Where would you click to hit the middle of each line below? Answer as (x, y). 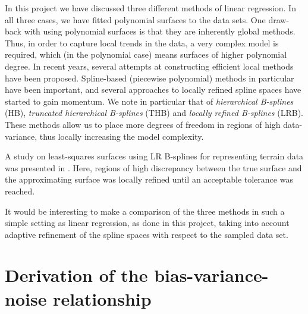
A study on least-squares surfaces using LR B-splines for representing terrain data (154, 156)
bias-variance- (211, 275)
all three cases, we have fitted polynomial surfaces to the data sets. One (135, 19)
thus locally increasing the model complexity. (122, 136)
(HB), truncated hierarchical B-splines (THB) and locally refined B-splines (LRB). (154, 113)
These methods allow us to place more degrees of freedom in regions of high (143, 124)
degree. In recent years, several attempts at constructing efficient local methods (149, 66)
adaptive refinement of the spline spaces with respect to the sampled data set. (147, 234)
